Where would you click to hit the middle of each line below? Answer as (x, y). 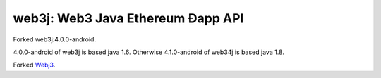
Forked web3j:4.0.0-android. (55, 39)
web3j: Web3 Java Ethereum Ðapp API (128, 18)
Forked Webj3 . (34, 65)
